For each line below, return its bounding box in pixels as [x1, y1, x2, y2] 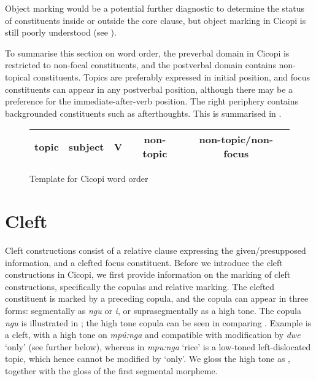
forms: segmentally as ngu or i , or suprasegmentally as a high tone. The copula [5, 304, 301, 317]
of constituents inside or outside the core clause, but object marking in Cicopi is [5, 14, 306, 26]
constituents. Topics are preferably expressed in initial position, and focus [33, 70, 310, 83]
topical [5, 70, 31, 83]
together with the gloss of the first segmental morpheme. [5, 364, 218, 377]
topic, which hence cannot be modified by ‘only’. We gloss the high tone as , [5, 352, 290, 365]
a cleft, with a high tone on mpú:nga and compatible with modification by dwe [5, 328, 301, 341]
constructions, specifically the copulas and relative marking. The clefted [5, 280, 275, 293]
